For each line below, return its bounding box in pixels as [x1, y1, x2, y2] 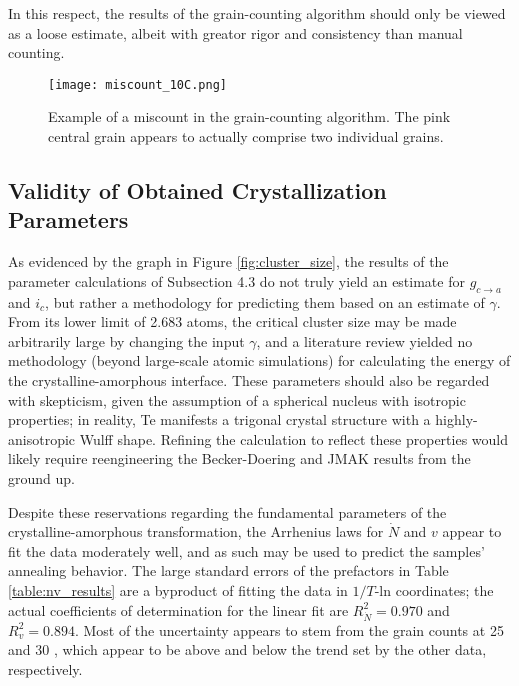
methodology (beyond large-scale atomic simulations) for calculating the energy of [8, 350, 511, 371]
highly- [435, 409, 478, 430]
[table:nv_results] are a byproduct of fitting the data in [8, 579, 348, 600]
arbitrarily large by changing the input [8, 330, 245, 351]
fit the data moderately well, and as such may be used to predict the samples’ [8, 540, 485, 561]
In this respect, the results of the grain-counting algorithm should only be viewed [8, 3, 506, 23]
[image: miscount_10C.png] [48, 77, 227, 92]
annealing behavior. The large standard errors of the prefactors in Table [8, 560, 449, 581]
